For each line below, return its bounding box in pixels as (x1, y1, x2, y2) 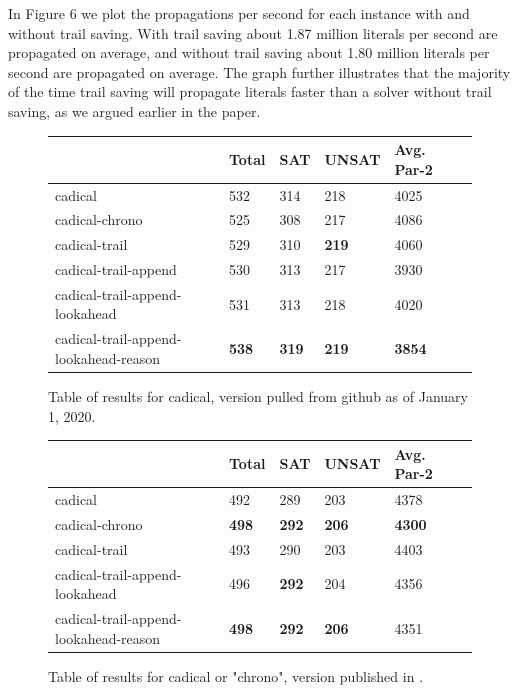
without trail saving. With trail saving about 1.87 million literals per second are (8, 22, 498, 43)
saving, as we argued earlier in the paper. (8, 100, 261, 121)
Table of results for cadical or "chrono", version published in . (48, 665, 424, 686)
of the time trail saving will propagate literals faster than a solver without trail (8, 81, 492, 102)
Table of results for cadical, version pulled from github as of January (48, 386, 468, 406)
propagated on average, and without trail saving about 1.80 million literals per (8, 42, 490, 63)
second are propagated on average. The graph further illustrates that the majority (8, 61, 511, 82)
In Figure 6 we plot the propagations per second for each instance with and (8, 3, 470, 23)
